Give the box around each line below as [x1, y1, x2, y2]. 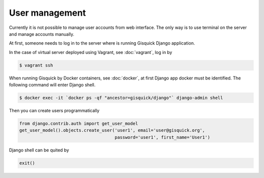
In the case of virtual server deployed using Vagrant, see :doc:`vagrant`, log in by [9, 49, 173, 55]
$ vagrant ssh [19, 62, 53, 68]
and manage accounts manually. [9, 31, 74, 37]
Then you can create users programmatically [9, 108, 100, 114]
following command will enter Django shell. [9, 82, 96, 88]
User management [9, 7, 86, 18]
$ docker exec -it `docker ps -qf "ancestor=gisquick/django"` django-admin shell [19, 95, 223, 101]
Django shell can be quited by [9, 147, 69, 153]
